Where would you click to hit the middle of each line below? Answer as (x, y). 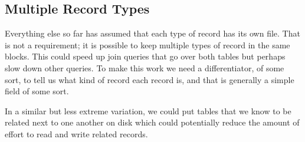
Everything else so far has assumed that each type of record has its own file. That (152, 33)
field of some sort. (37, 91)
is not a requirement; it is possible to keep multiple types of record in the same (147, 44)
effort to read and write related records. (76, 133)
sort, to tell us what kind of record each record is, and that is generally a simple (150, 79)
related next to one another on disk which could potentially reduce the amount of (152, 122)
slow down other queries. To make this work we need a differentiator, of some (145, 67)
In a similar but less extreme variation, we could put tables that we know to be (148, 110)
